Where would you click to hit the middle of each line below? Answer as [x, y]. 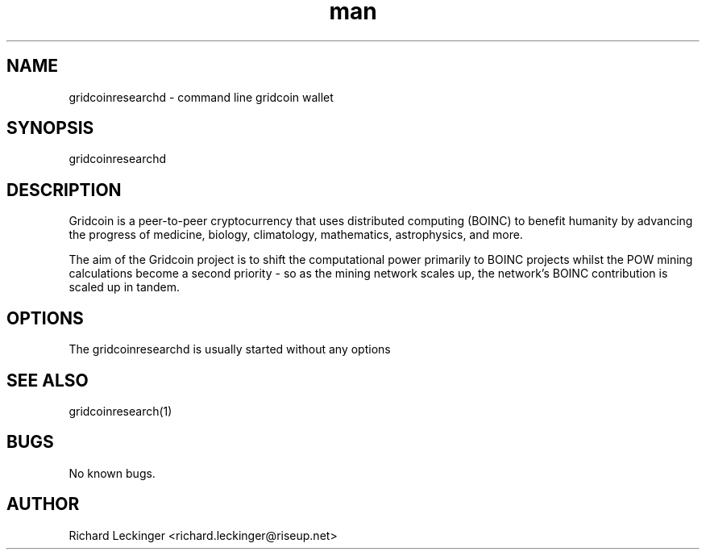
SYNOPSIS [50, 128]
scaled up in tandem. [125, 287]
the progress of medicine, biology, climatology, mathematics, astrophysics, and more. [296, 235]
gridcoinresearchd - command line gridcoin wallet [201, 97]
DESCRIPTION [64, 190]
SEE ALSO [48, 380]
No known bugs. [112, 473]
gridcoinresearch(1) [120, 411]
